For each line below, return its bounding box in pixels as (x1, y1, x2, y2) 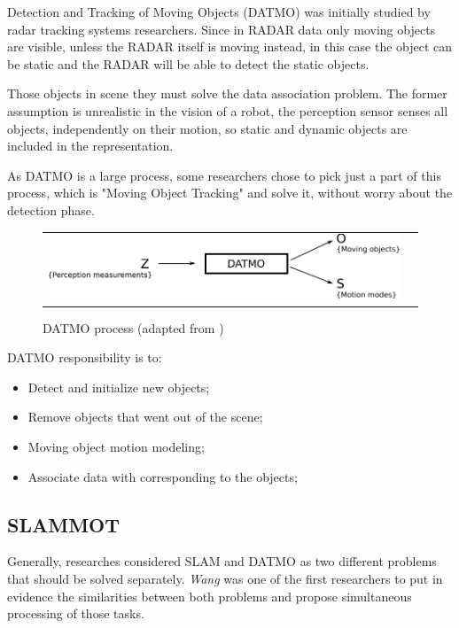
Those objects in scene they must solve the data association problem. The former (7, 84, 447, 103)
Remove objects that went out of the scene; (27, 407, 263, 426)
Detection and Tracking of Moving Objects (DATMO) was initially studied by (7, 3, 431, 20)
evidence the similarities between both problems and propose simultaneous (7, 586, 412, 605)
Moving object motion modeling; (27, 437, 205, 455)
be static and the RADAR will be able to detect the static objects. (7, 54, 370, 73)
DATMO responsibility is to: (7, 348, 162, 367)
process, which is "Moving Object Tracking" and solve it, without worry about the (7, 183, 453, 202)
